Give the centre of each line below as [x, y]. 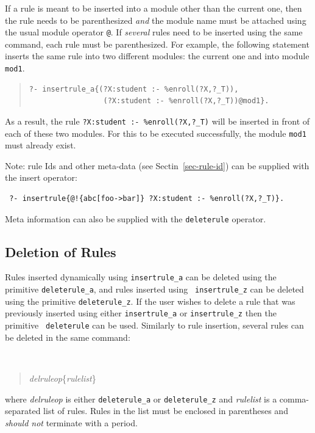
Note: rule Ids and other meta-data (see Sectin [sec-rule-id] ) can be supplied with [157, 165]
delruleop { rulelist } [62, 378]
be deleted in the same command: [68, 337]
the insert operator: [41, 177]
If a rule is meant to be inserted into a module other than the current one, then [154, 8]
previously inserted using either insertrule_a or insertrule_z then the [141, 313]
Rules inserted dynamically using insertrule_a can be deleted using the [141, 277]
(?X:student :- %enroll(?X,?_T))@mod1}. [186, 101]
